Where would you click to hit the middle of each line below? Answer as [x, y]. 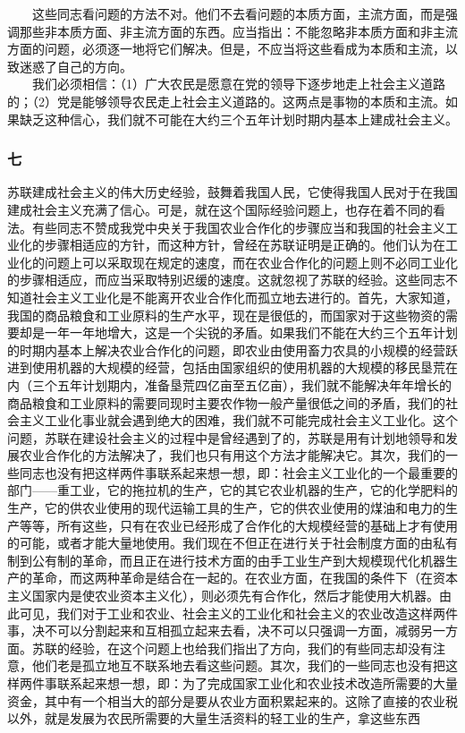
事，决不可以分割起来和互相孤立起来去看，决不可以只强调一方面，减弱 [214, 631]
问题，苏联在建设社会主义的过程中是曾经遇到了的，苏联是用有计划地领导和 [226, 437]
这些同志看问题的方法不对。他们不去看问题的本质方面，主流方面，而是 [238, 13]
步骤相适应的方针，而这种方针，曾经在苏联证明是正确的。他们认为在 [245, 245]
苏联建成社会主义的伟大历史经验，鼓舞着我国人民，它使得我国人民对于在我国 [232, 192]
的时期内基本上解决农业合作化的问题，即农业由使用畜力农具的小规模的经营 [226, 349]
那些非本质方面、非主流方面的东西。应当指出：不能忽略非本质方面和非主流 [238, 31]
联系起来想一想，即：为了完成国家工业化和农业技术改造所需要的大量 [257, 683]
